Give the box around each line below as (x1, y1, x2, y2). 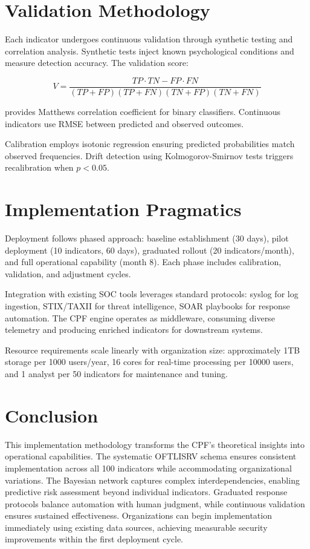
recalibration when (5, 161, 74, 174)
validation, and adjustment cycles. (5, 267, 131, 280)
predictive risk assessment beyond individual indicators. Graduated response (5, 485, 288, 498)
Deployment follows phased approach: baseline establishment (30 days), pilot (5, 232, 289, 245)
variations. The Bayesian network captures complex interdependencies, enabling (5, 473, 300, 486)
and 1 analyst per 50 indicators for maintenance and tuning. (5, 367, 228, 380)
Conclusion (5, 403, 98, 427)
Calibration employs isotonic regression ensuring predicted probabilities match (5, 137, 295, 150)
